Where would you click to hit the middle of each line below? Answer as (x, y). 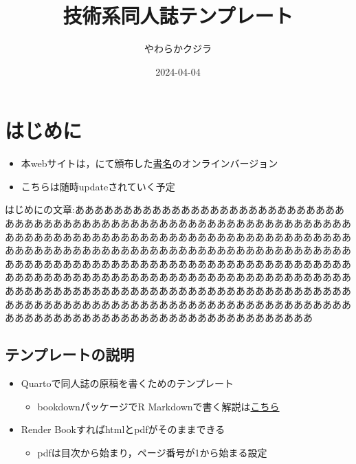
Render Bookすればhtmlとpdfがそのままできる (123, 429)
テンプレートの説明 (70, 354)
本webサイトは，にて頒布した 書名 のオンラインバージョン (149, 163)
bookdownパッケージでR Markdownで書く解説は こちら (158, 406)
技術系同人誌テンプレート (178, 15)
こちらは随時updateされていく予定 (98, 186)
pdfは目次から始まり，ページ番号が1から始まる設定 (152, 452)
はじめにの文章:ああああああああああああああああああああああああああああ (175, 209)
